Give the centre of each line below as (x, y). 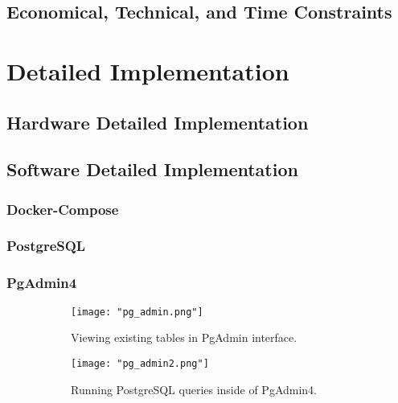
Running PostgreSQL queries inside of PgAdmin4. (194, 389)
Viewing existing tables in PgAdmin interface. (184, 337)
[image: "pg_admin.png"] (137, 312)
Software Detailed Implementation (152, 169)
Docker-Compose (63, 209)
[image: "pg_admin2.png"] (140, 363)
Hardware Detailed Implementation (158, 122)
